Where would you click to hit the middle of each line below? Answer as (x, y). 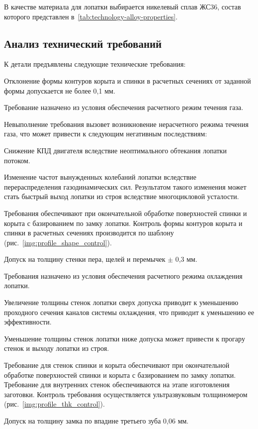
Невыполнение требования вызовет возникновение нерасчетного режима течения (126, 124)
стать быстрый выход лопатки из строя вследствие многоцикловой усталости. (122, 196)
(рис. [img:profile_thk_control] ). (54, 404)
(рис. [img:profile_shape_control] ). (58, 242)
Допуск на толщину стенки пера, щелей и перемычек (85, 259)
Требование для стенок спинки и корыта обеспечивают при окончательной (117, 365)
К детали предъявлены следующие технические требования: (95, 64)
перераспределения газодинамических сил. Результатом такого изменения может (125, 186)
